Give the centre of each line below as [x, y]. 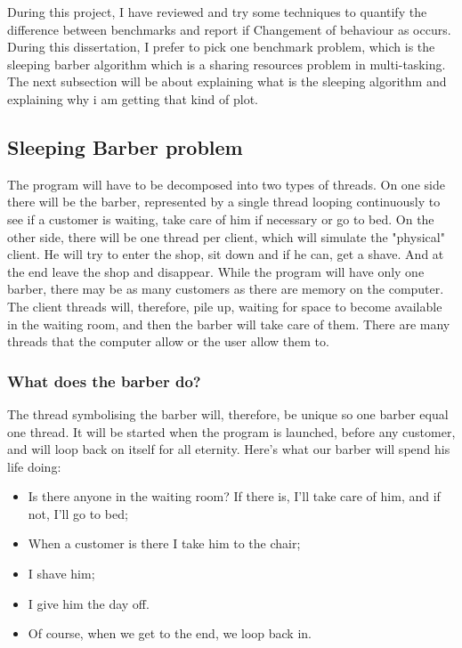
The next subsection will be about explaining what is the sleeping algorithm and [227, 81]
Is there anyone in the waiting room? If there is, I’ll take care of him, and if [234, 496]
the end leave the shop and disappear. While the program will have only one [216, 271]
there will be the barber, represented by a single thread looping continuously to [224, 202]
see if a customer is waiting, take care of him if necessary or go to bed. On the [221, 219]
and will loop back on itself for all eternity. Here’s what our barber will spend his [229, 449]
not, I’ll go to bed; [78, 513]
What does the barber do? [104, 381]
